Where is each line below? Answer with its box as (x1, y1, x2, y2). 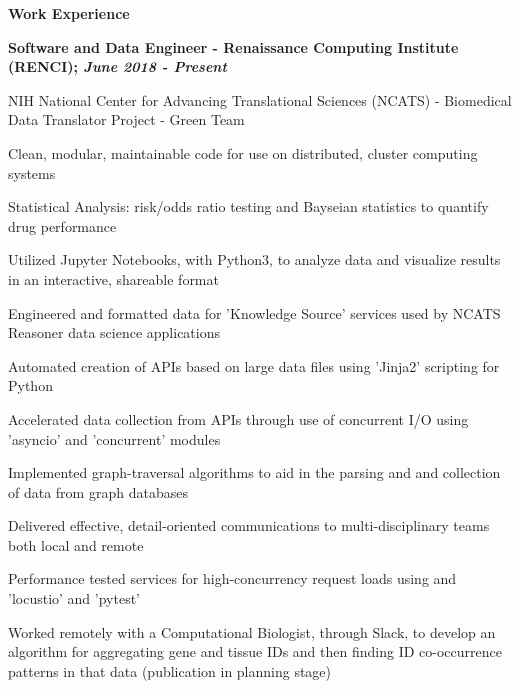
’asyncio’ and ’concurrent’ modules (8, 428, 221, 449)
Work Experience (8, 3, 130, 23)
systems (8, 162, 56, 183)
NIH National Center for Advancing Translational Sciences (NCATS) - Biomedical (8, 89, 512, 110)
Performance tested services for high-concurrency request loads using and (8, 568, 457, 589)
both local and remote (8, 534, 144, 555)
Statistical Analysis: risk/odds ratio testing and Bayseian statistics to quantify (8, 196, 489, 217)
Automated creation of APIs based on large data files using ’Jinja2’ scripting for (8, 355, 500, 376)
